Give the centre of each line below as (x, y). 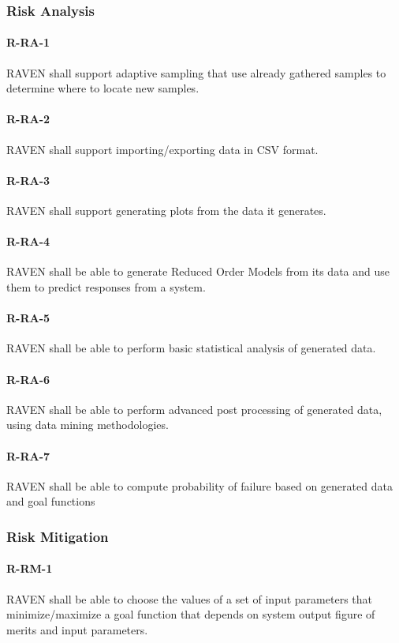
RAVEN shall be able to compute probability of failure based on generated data (199, 485)
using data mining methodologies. (88, 425)
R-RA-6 (28, 379)
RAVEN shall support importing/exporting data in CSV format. (162, 149)
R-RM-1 (30, 568)
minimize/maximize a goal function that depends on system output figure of (191, 614)
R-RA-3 (28, 180)
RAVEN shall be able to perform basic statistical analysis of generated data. (191, 348)
